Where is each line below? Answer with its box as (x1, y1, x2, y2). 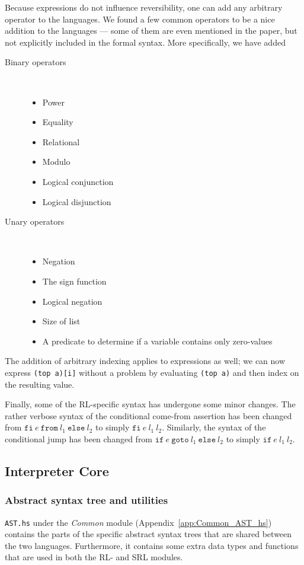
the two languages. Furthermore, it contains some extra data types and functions (5, 539, 299, 551)
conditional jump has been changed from (5, 432, 153, 445)
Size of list (42, 315, 81, 327)
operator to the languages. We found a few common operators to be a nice (5, 12, 275, 25)
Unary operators (5, 215, 65, 228)
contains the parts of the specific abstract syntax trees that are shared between (5, 528, 292, 540)
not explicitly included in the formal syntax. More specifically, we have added (5, 36, 286, 48)
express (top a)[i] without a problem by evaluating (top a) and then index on (5, 366, 299, 378)
